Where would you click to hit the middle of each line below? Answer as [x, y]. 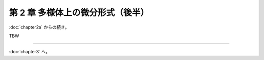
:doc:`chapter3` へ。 [30, 52]
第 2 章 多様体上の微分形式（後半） [79, 13]
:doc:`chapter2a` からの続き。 [39, 27]
